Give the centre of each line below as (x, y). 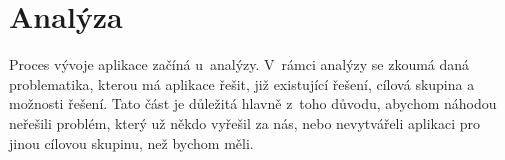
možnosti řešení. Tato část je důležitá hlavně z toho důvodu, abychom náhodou (253, 103)
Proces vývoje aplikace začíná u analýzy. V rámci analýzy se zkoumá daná (239, 64)
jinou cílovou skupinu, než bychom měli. (131, 142)
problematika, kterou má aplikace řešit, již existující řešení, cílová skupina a (242, 83)
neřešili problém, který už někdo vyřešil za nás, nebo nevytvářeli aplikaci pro (245, 122)
